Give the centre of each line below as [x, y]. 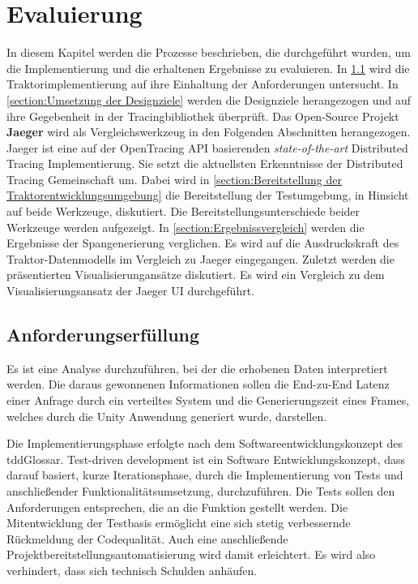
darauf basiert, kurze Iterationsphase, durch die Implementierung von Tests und [205, 475]
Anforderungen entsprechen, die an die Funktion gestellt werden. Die [177, 507]
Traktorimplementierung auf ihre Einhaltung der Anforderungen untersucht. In [203, 84]
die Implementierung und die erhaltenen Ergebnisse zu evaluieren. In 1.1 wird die [208, 68]
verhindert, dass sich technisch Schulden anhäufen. [132, 570]
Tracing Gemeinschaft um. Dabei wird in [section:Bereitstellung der [174, 179]
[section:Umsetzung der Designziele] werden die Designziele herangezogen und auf [209, 99]
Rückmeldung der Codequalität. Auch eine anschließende [147, 538]
